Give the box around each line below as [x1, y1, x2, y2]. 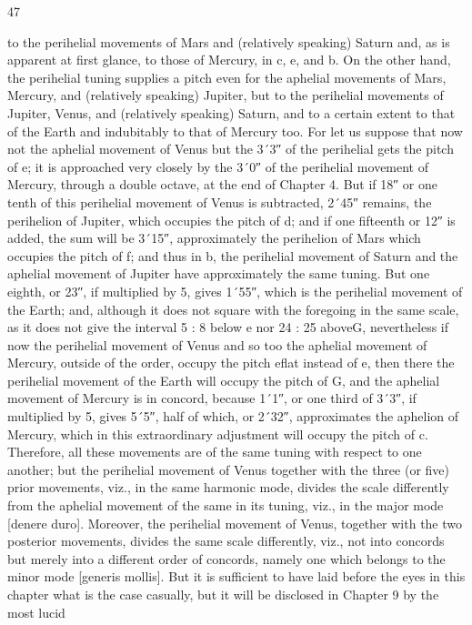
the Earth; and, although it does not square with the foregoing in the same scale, [7, 299, 459, 318]
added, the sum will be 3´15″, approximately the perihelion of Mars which [7, 228, 421, 247]
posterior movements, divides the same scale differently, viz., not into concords [7, 531, 445, 550]
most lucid [7, 602, 65, 621]
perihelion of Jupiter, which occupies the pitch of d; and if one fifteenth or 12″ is [7, 210, 456, 229]
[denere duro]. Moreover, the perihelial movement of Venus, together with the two [7, 513, 463, 532]
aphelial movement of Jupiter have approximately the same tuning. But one [7, 264, 430, 283]
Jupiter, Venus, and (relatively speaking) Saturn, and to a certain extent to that [7, 103, 456, 122]
